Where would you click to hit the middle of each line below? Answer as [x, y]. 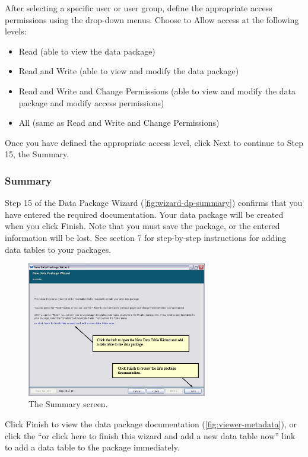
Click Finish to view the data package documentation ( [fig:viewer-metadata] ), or [151, 423]
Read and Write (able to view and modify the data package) [129, 71]
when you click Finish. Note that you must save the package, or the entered [142, 226]
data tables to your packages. [58, 249]
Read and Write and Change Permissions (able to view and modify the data [157, 91]
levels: [16, 31]
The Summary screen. [68, 404]
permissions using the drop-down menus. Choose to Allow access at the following [152, 19]
